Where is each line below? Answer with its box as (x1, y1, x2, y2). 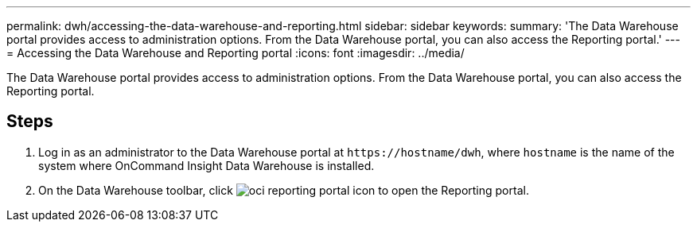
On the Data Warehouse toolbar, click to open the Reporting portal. (38, 183, 529, 197)
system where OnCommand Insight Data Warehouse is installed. (38, 158, 375, 172)
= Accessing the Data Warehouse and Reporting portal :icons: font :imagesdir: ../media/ (6, 46, 465, 60)
